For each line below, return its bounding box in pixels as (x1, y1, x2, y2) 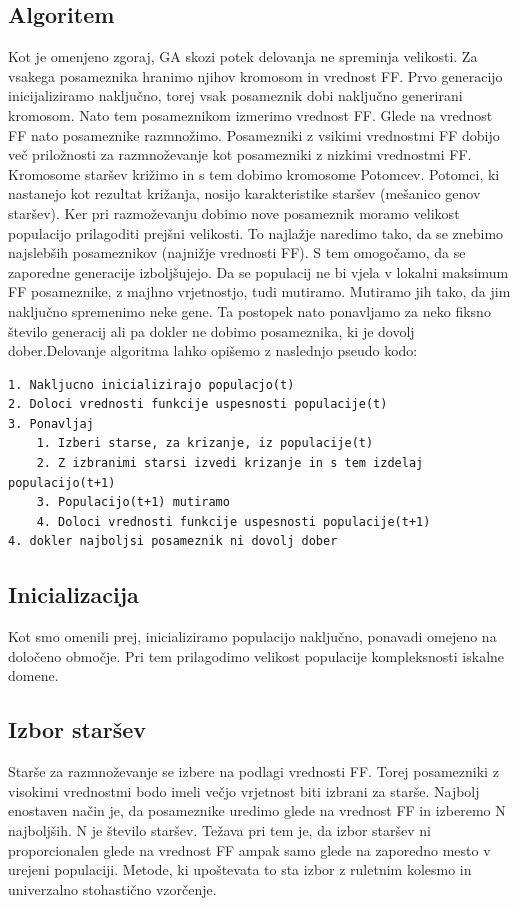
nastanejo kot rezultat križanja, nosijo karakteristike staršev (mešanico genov (8, 183, 481, 204)
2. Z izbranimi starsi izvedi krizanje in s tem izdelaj (36, 456, 424, 471)
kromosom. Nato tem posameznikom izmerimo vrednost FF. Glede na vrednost (8, 104, 493, 125)
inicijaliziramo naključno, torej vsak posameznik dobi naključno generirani (8, 85, 463, 106)
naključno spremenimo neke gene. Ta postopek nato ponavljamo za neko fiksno (8, 300, 491, 321)
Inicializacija (8, 579, 139, 610)
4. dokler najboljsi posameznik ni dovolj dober (8, 534, 338, 549)
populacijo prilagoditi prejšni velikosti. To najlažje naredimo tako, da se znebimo (8, 222, 504, 243)
